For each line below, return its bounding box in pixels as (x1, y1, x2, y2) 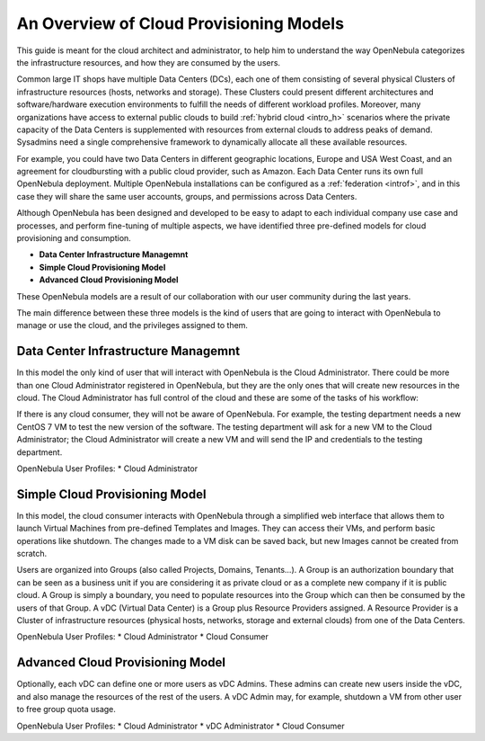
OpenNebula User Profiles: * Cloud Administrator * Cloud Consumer (16, 631, 269, 642)
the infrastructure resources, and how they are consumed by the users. (16, 57, 281, 67)
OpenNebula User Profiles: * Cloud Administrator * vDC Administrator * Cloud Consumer (16, 720, 345, 731)
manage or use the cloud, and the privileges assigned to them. (16, 320, 249, 331)
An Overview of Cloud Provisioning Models (16, 13, 345, 33)
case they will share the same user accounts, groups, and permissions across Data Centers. (16, 191, 357, 201)
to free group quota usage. (16, 704, 117, 715)
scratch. (16, 549, 48, 559)
